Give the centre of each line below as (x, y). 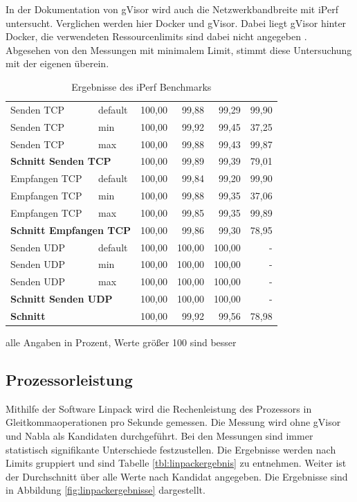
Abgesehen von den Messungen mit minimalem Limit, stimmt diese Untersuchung (179, 50)
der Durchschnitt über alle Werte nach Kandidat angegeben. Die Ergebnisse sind (177, 476)
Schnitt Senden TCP (61, 161)
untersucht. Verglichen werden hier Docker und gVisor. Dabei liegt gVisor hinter (176, 23)
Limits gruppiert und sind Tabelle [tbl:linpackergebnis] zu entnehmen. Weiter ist (176, 463)
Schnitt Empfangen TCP (71, 230)
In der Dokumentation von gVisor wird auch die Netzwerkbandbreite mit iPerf (172, 9)
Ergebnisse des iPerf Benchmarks (141, 86)
